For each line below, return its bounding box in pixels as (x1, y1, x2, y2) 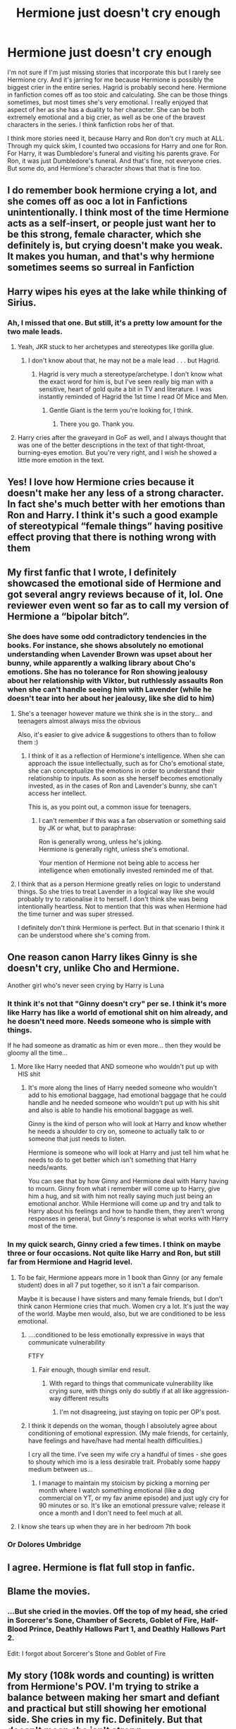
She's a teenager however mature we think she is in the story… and (17, 709, 213, 718)
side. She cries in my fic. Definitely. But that (7, 1713, 203, 1725)
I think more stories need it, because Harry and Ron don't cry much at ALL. (7, 134, 225, 142)
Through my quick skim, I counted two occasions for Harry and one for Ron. (7, 141, 228, 149)
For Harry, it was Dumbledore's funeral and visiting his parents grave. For (7, 149, 220, 157)
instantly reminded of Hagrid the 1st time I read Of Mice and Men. (38, 393, 229, 401)
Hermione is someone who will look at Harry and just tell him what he (27, 1148, 229, 1157)
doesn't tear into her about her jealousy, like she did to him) (7, 693, 215, 703)
